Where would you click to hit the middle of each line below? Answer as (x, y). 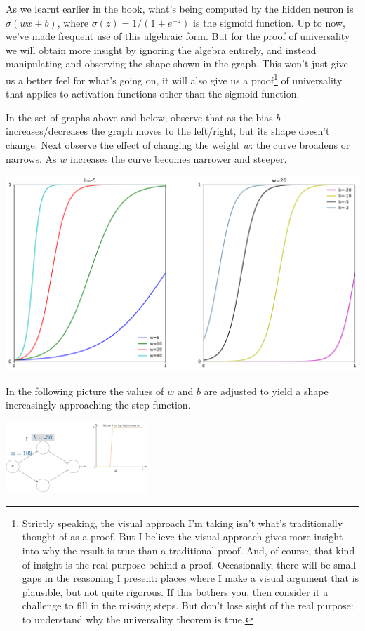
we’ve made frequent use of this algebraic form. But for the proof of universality (178, 36)
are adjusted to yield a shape (266, 391)
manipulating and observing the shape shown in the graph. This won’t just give (177, 64)
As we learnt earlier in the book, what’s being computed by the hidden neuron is (180, 8)
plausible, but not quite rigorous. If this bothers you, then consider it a (175, 591)
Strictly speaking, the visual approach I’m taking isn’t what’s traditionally (182, 523)
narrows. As (31, 158)
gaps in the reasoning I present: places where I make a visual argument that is (191, 578)
